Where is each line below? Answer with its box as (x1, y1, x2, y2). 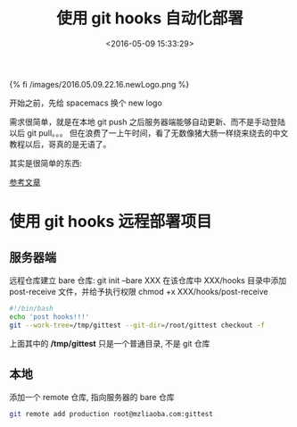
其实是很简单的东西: (9, 157, 83, 168)
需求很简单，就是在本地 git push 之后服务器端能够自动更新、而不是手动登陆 (9, 116, 285, 127)
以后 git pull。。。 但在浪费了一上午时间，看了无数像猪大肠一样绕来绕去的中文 (9, 127, 288, 138)
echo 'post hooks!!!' (9, 312, 90, 322)
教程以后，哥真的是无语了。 (9, 138, 111, 149)
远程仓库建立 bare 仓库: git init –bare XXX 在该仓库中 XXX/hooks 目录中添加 (9, 274, 287, 286)
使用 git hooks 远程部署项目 (9, 212, 212, 232)
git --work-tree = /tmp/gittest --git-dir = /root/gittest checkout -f (9, 321, 266, 330)
